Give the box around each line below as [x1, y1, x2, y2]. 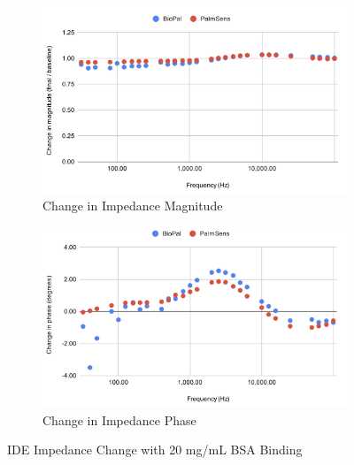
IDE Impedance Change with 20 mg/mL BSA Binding [7, 440, 303, 459]
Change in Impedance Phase [42, 410, 196, 429]
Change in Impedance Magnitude [42, 196, 223, 215]
